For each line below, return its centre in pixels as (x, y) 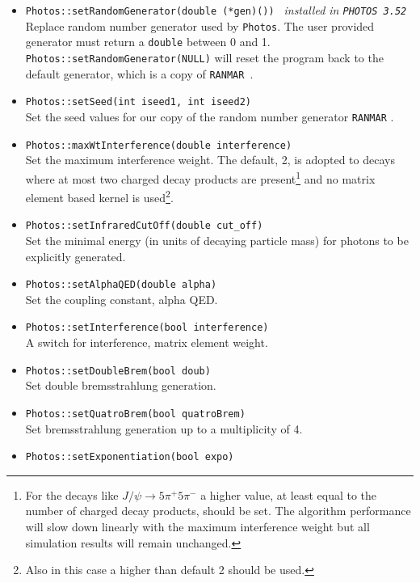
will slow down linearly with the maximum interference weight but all (197, 527)
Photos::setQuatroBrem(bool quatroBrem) (135, 414)
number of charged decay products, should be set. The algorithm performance (218, 511)
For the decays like (72, 494)
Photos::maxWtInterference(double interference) (159, 145)
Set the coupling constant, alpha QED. (122, 299)
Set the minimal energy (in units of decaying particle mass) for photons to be (217, 240)
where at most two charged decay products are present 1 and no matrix (200, 177)
